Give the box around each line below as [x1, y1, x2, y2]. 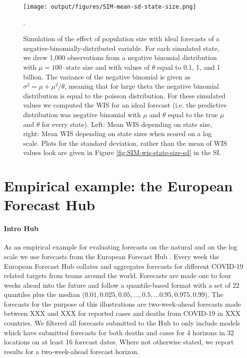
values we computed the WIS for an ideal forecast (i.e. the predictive [23, 100, 227, 110]
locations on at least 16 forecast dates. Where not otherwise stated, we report [4, 337, 234, 347]
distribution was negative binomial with [23, 109, 141, 119]
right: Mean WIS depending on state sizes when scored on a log [23, 128, 212, 139]
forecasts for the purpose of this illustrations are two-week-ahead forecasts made [4, 298, 241, 309]
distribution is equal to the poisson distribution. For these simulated [23, 90, 226, 100]
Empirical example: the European [4, 176, 233, 196]
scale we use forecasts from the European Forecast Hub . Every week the [4, 251, 219, 261]
